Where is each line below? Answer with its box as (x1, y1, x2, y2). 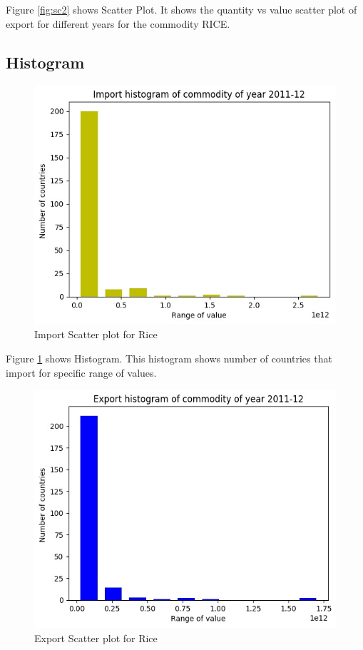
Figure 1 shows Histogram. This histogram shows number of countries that (6, 351, 332, 366)
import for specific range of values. (6, 365, 157, 380)
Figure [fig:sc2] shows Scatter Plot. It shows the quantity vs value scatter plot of (6, 2, 357, 16)
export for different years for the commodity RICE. (6, 16, 230, 31)
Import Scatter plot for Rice (34, 327, 158, 342)
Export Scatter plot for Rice (34, 630, 158, 645)
